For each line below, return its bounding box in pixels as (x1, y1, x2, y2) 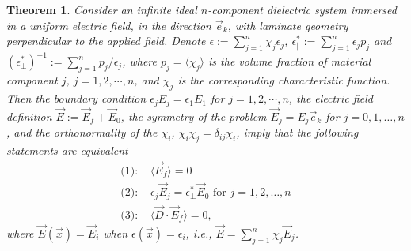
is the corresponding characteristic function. (177, 72, 390, 88)
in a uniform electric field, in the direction (6, 17, 211, 33)
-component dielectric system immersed (207, 2, 397, 17)
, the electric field (288, 90, 373, 107)
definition (6, 107, 52, 124)
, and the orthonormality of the (6, 124, 158, 140)
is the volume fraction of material (208, 53, 371, 69)
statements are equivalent (6, 142, 128, 158)
